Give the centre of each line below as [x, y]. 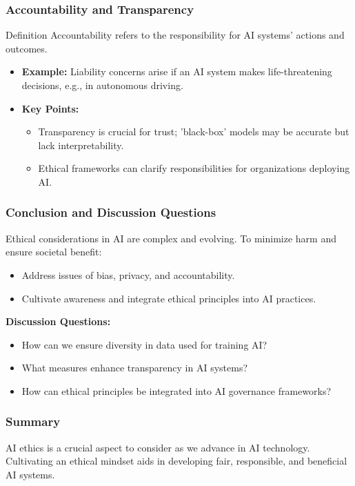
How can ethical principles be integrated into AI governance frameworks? [176, 390]
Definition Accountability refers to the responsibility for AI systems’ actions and [175, 35]
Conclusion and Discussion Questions [111, 212]
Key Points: [50, 108]
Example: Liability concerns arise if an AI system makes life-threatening [177, 71]
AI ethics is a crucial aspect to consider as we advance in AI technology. [158, 447]
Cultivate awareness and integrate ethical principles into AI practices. [169, 298]
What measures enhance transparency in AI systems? [135, 368]
